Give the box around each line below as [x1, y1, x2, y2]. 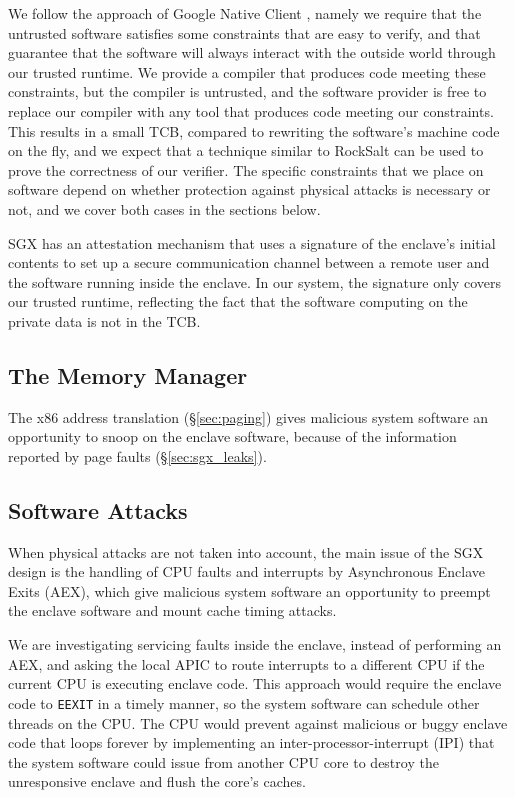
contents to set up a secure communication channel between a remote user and [8, 252, 490, 273]
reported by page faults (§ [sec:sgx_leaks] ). [8, 445, 267, 466]
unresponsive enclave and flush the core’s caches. [8, 771, 306, 792]
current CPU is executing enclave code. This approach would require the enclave [8, 673, 502, 694]
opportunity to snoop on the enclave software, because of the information [8, 426, 457, 447]
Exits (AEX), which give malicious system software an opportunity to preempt [8, 580, 491, 601]
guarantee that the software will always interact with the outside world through [8, 42, 496, 63]
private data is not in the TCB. [8, 310, 201, 331]
